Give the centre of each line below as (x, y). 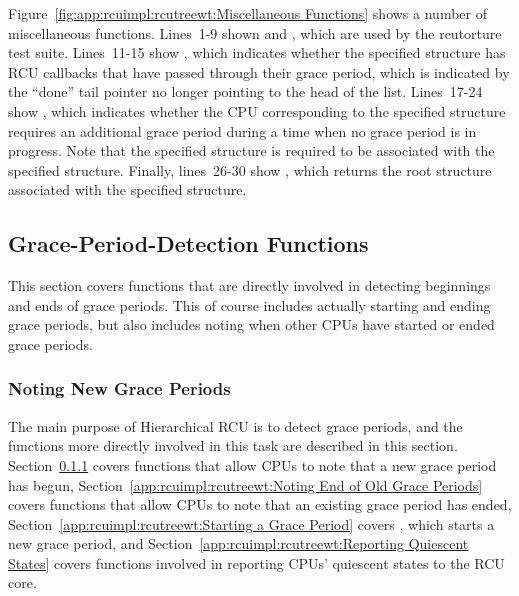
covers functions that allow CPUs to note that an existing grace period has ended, (260, 504)
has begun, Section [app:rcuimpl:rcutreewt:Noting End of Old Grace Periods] (245, 484)
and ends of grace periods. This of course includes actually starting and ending (249, 304)
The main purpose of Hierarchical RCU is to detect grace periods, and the (235, 425)
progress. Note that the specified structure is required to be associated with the (251, 150)
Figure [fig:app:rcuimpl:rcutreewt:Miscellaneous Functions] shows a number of (247, 13)
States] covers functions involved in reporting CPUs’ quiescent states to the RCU (256, 562)
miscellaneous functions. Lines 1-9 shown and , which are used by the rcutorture (255, 32)
